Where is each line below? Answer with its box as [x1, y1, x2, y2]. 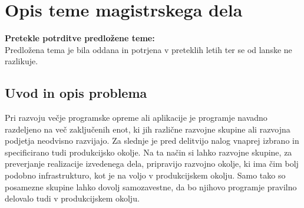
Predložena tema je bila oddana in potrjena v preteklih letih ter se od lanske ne [5, 43, 292, 55]
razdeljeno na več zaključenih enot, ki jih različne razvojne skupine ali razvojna [5, 123, 290, 135]
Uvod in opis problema [5, 84, 147, 102]
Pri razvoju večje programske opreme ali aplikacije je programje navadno [5, 111, 267, 124]
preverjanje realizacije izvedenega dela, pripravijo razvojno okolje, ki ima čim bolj [5, 157, 299, 170]
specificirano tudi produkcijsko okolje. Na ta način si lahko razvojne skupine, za [5, 146, 292, 158]
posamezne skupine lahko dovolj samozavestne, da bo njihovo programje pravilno [5, 180, 297, 193]
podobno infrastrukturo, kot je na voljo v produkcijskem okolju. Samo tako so [5, 169, 286, 181]
